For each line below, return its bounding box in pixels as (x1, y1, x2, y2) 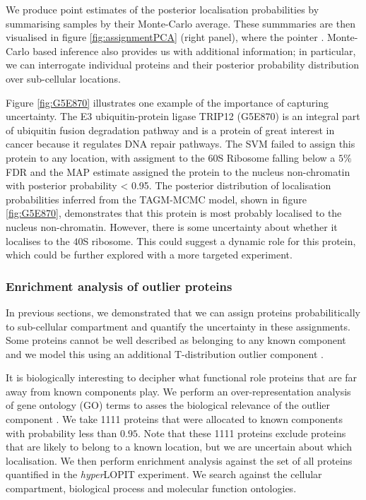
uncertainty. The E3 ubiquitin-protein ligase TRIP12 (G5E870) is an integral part (6, 109, 360, 124)
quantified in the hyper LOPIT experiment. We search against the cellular (6, 467, 322, 482)
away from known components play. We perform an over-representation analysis (6, 383, 351, 398)
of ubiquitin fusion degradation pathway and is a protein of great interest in (6, 122, 335, 137)
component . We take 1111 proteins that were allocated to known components (6, 412, 343, 427)
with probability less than (6, 425, 117, 440)
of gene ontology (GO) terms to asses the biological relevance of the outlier (6, 398, 330, 412)
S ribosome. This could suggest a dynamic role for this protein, (83, 233, 356, 248)
